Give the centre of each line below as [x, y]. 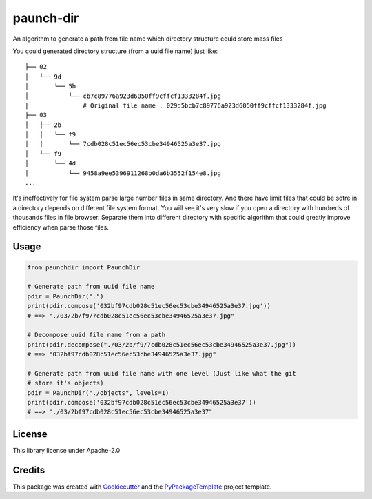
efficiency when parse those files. [61, 227]
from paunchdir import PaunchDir [84, 267]
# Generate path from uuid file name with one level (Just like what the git [162, 373]
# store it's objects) [65, 383]
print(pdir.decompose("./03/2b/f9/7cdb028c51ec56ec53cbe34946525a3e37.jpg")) [162, 344]
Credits [29, 470]
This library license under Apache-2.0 [66, 450]
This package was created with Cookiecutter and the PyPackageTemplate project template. [142, 487]
